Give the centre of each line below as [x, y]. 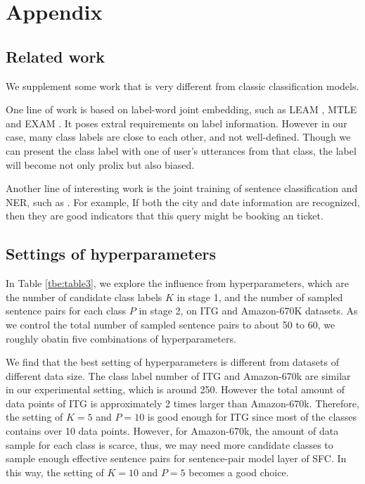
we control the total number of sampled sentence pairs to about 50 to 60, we [171, 324]
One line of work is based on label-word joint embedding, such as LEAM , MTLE [181, 109]
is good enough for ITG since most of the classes [252, 417]
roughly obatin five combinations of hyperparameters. [121, 338]
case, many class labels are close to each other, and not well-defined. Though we [178, 137]
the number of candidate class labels [84, 297]
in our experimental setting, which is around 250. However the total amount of [175, 389]
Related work [56, 56]
